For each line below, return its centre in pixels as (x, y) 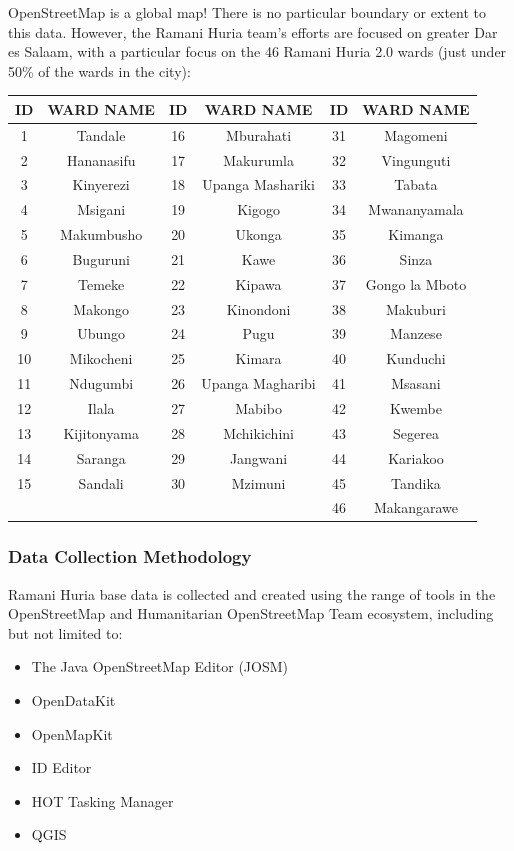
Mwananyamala (416, 209)
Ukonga (258, 234)
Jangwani (258, 457)
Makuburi (415, 308)
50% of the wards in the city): (99, 70)
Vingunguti (416, 159)
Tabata (416, 184)
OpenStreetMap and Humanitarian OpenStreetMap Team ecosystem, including (251, 613)
